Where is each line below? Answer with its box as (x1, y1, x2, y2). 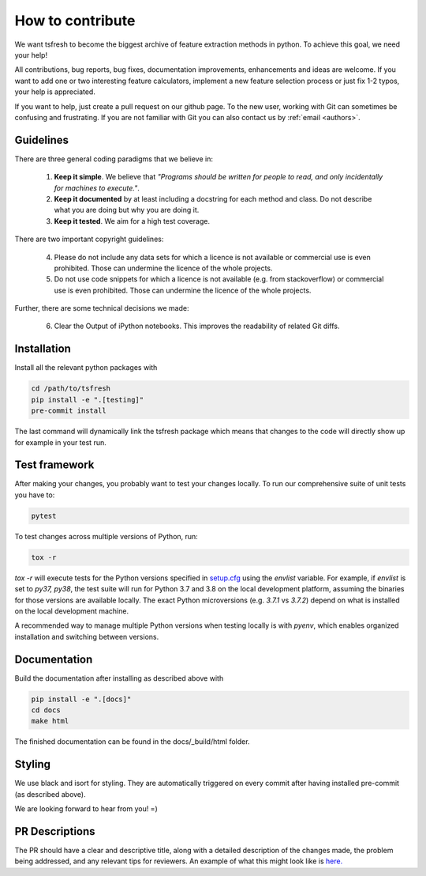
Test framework (14, 459, 95, 472)
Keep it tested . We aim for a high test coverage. (54, 216, 211, 225)
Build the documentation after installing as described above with (14, 673, 224, 683)
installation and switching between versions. (14, 632, 159, 641)
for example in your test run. (14, 437, 106, 447)
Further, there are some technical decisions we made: (14, 304, 189, 313)
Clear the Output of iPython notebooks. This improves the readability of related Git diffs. (54, 321, 340, 331)
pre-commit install (31, 406, 106, 415)
